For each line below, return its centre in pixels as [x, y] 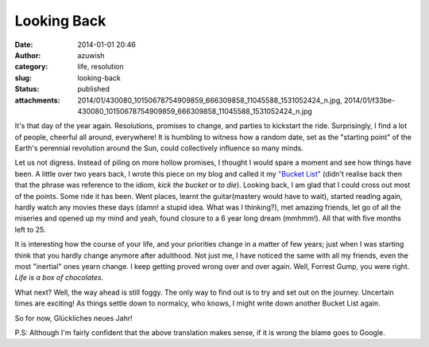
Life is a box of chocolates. [59, 278]
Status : [27, 89]
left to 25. [31, 229]
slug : [23, 78]
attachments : [37, 100]
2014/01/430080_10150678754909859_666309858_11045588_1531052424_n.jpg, [210, 100]
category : [31, 67]
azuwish [91, 55]
